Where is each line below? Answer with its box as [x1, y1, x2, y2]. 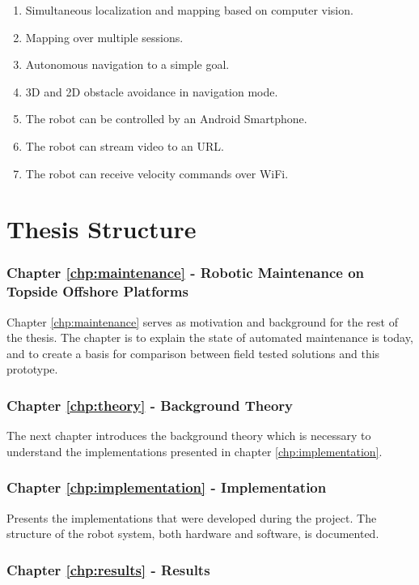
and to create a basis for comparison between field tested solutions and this [6, 344, 380, 361]
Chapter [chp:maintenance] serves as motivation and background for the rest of [6, 313, 398, 330]
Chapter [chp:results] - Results [6, 559, 210, 579]
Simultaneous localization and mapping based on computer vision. [25, 2, 353, 18]
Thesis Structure [6, 212, 197, 246]
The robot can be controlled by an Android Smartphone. [25, 110, 307, 127]
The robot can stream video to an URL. [25, 137, 224, 154]
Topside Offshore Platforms [6, 281, 188, 301]
